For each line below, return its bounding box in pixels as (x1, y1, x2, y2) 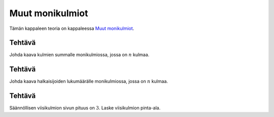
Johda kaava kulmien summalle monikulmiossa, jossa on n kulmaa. (9, 52, 150, 58)
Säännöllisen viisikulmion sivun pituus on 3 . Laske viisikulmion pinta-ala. (9, 105, 161, 111)
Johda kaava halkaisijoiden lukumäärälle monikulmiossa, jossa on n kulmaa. (9, 79, 168, 85)
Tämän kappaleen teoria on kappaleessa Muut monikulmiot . (9, 25, 134, 31)
